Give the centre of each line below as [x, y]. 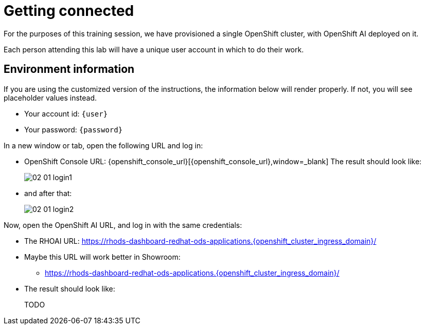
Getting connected [69, 11]
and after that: [48, 193]
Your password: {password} [74, 129]
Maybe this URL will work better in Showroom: [102, 257]
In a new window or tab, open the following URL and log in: [103, 145]
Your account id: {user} [66, 113]
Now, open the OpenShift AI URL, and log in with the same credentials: [123, 225]
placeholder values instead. [50, 98]
